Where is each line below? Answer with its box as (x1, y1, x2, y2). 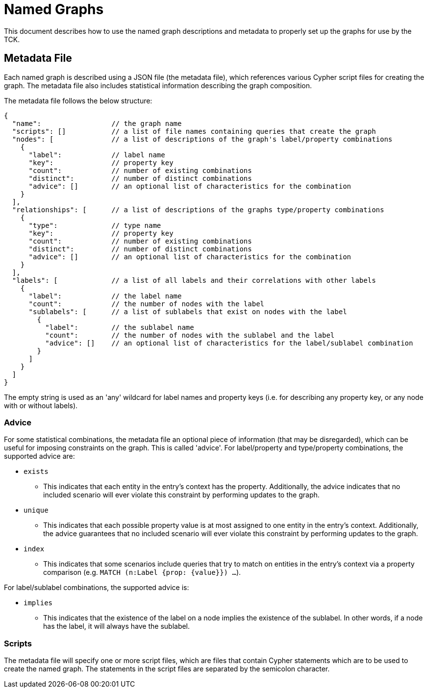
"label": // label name (28, 150, 165, 159)
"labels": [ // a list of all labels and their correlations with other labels (12, 276, 376, 284)
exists (24, 468, 49, 476)
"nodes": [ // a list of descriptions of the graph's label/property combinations (12, 135, 393, 143)
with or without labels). (4, 401, 78, 410)
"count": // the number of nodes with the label (28, 299, 265, 308)
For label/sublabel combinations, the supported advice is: (4, 583, 189, 592)
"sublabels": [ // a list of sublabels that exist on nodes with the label (28, 307, 347, 316)
